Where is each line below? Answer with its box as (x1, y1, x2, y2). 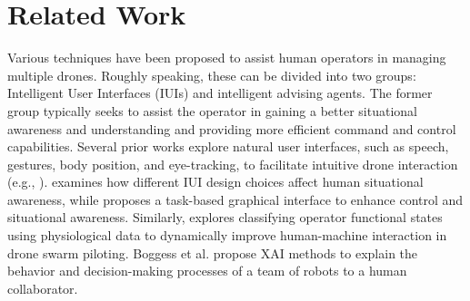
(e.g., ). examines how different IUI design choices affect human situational (7, 172, 424, 191)
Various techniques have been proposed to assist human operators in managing (7, 48, 446, 67)
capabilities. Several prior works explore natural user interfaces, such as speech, (7, 137, 449, 156)
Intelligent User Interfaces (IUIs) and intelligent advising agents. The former (7, 83, 433, 102)
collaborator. (7, 278, 78, 297)
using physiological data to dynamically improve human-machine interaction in (7, 226, 447, 245)
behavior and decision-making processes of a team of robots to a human (7, 261, 407, 280)
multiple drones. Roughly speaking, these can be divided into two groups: (7, 65, 416, 84)
